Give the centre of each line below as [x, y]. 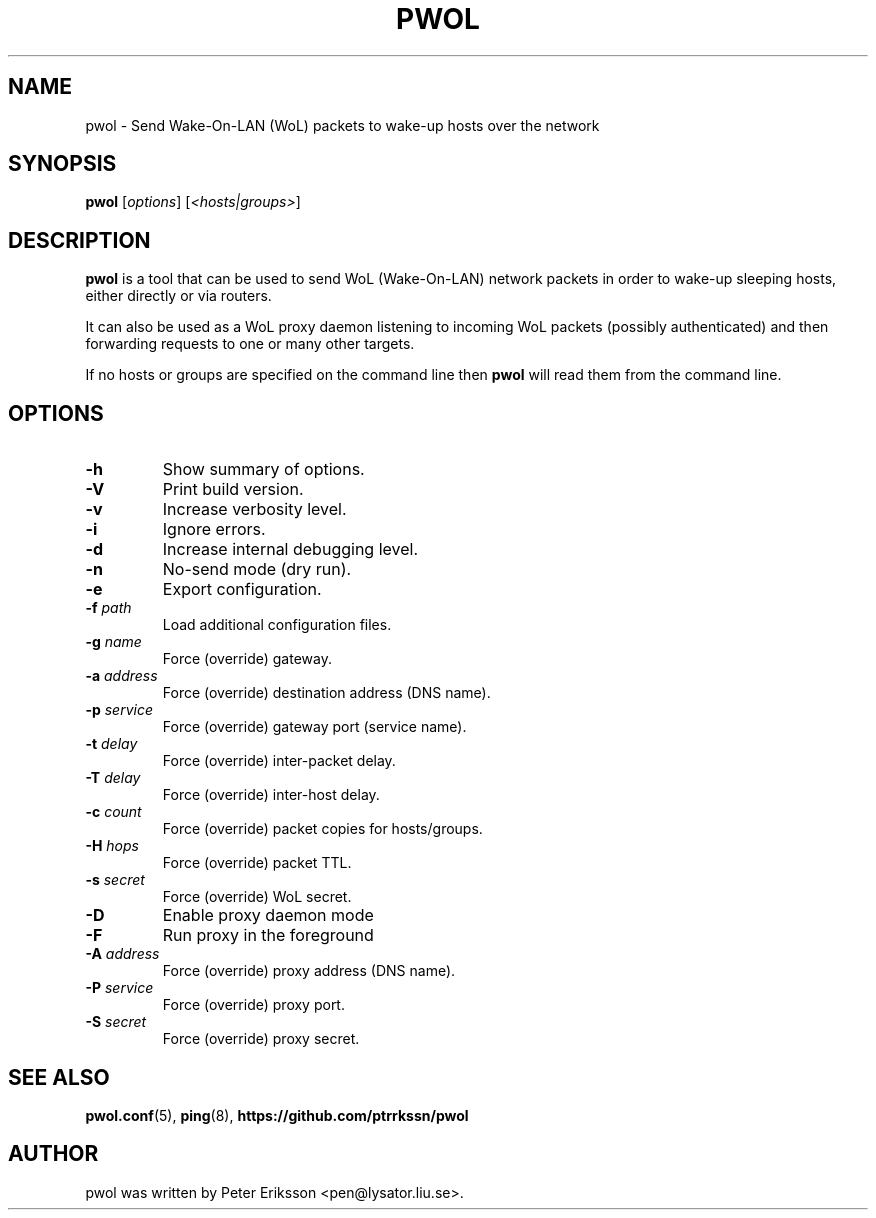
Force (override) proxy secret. [261, 1039]
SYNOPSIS [62, 164]
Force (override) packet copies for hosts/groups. [322, 829]
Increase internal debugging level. [290, 549]
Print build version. [233, 489]
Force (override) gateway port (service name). [314, 727]
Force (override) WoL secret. [257, 897]
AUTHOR [53, 1154]
